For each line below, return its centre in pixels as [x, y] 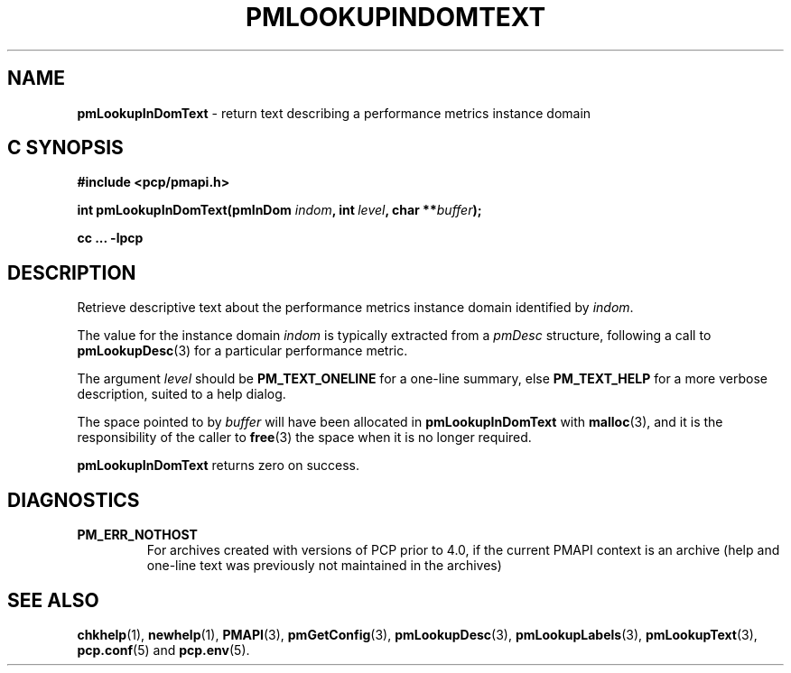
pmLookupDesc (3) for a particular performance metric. [242, 351]
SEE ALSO [53, 600]
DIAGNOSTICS [74, 500]
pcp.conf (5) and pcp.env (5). [163, 650]
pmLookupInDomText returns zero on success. [219, 466]
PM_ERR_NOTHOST [137, 535]
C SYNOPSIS [65, 148]
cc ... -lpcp [110, 238]
